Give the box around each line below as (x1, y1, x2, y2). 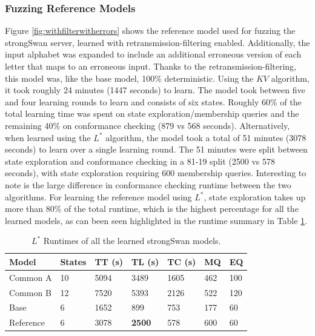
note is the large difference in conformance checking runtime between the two (5, 178, 291, 191)
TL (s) (131, 255, 159, 268)
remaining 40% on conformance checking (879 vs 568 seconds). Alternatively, (5, 119, 290, 131)
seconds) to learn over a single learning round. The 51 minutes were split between (5, 143, 308, 156)
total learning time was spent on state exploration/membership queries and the (5, 107, 299, 120)
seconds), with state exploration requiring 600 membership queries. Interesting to (5, 166, 307, 179)
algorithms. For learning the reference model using (5, 190, 192, 203)
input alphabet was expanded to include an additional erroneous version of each (5, 48, 302, 61)
